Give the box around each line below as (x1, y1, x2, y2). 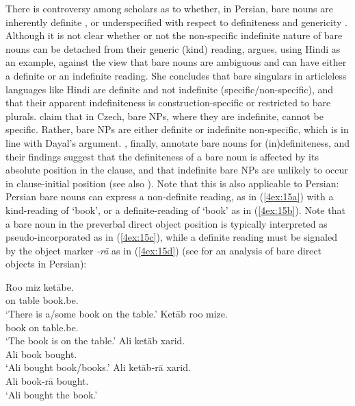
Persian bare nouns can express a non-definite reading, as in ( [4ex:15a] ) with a (5, 189, 334, 204)
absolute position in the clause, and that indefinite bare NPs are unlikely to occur (5, 163, 348, 177)
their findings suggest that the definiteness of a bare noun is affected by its (5, 149, 319, 163)
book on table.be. (5, 320, 79, 334)
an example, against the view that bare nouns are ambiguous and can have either (5, 55, 347, 69)
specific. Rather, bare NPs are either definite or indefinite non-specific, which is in (5, 122, 349, 136)
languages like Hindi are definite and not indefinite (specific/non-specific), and (5, 82, 334, 96)
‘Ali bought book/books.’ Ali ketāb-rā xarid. (5, 360, 191, 374)
